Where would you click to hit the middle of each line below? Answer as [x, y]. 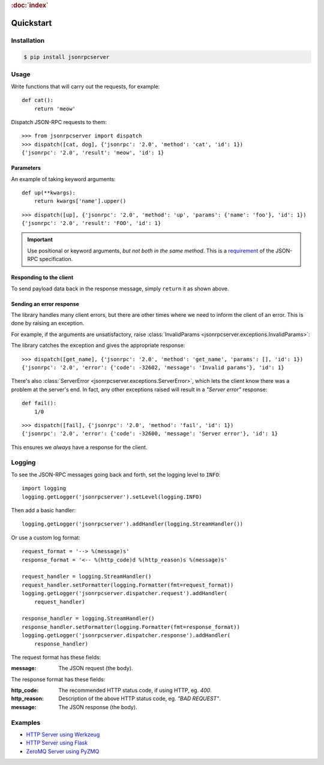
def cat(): [38, 100]
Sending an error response [45, 304]
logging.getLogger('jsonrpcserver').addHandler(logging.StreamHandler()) [133, 524]
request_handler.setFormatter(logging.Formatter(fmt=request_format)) [128, 585]
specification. [56, 259]
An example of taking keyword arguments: [64, 179]
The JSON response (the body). [98, 707]
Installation [28, 41]
